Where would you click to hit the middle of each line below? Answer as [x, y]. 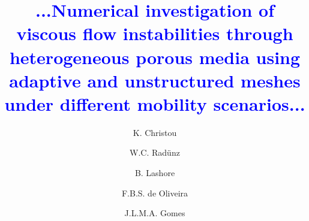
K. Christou [155, 132]
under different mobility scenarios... [155, 103]
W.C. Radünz [155, 152]
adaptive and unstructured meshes [155, 80]
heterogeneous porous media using [155, 57]
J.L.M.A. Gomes [155, 213]
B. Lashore [155, 173]
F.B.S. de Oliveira [155, 193]
